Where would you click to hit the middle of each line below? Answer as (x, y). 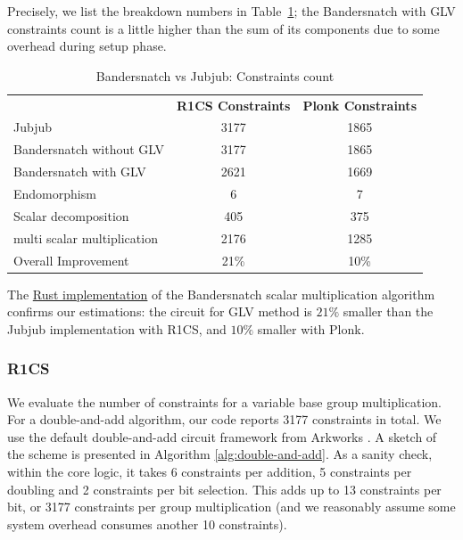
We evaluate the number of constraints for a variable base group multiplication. (224, 401)
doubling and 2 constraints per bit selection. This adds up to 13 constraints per (224, 489)
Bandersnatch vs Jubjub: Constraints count (215, 75)
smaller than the (388, 311)
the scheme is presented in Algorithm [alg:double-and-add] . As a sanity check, (220, 454)
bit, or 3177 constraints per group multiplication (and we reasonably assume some (231, 507)
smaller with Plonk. (311, 328)
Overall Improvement (71, 260)
